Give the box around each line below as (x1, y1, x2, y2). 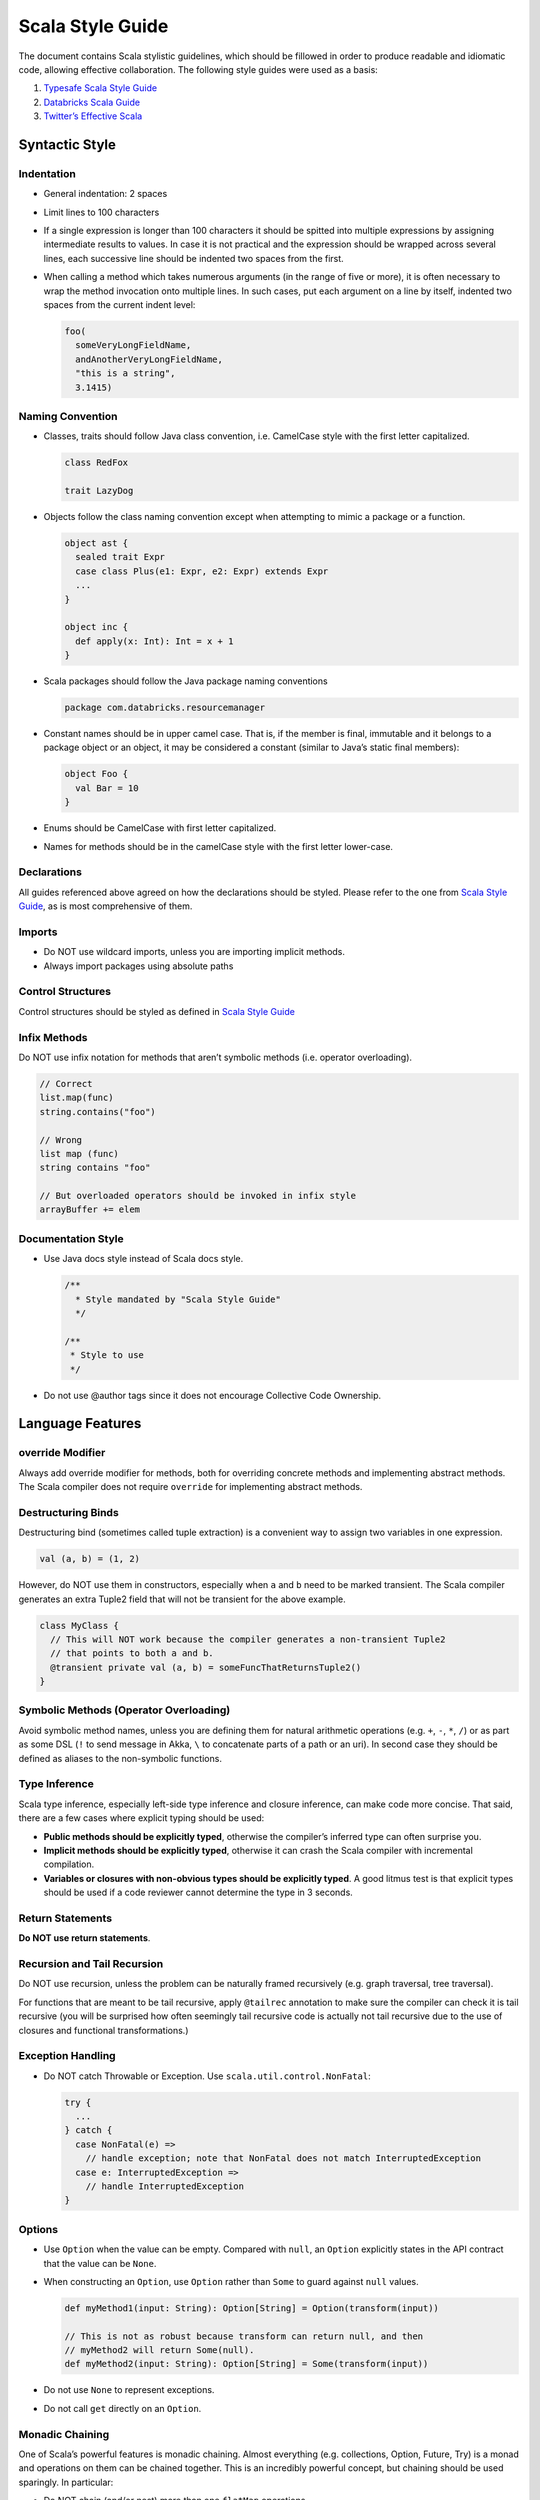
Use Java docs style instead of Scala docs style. (43, 1253, 244, 1265)
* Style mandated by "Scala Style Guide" (75, 1293, 282, 1305)
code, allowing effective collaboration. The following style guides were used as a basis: (18, 63, 379, 75)
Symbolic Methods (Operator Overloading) (18, 1703, 231, 1717)
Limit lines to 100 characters (43, 206, 160, 218)
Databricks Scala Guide (43, 96, 140, 108)
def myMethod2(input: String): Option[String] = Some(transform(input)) (64, 2358, 429, 2370)
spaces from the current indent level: (43, 299, 196, 310)
